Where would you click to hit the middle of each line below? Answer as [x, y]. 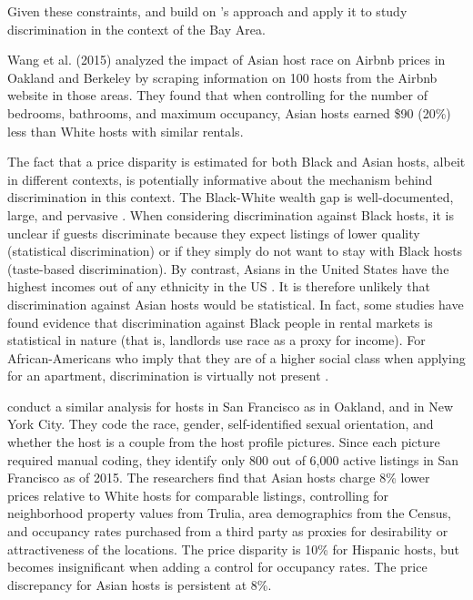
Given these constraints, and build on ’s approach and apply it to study [207, 11]
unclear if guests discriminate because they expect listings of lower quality [214, 233]
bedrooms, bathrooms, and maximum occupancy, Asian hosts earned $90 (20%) [229, 112]
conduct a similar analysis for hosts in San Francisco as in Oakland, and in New [231, 406]
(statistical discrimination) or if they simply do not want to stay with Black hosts [235, 251]
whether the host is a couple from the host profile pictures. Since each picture [224, 442]
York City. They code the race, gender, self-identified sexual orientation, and [221, 424]
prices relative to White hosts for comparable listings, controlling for [198, 495]
